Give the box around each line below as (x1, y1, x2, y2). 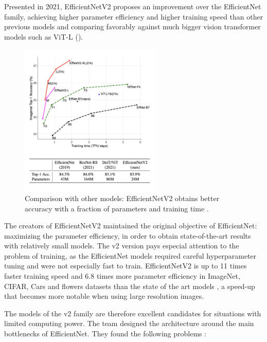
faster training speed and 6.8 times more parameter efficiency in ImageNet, (4, 271, 240, 281)
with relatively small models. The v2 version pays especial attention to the (4, 240, 239, 251)
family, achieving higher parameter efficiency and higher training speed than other (4, 11, 263, 22)
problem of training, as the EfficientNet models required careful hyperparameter (4, 250, 257, 261)
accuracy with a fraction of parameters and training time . (25, 203, 209, 213)
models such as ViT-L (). (4, 31, 83, 42)
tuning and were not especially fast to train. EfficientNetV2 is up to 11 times (4, 260, 247, 271)
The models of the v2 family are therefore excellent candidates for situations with (4, 308, 261, 318)
